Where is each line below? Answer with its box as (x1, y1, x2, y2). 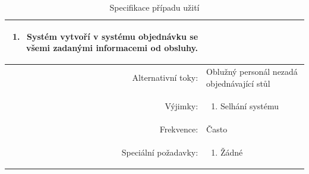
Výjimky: (165, 100, 198, 112)
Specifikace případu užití (109, 1, 200, 13)
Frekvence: (159, 123, 198, 135)
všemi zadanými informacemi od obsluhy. (26, 42, 198, 54)
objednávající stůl (206, 77, 270, 89)
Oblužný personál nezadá (206, 65, 298, 78)
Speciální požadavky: (121, 146, 198, 159)
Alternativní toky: (132, 71, 198, 83)
